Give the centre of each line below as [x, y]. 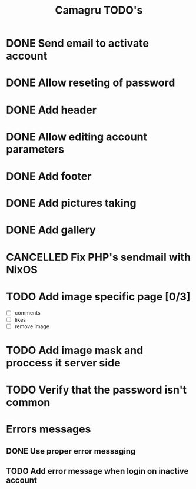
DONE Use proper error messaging [71, 451]
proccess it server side [63, 363]
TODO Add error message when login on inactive [97, 471]
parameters [35, 149]
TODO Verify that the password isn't [97, 390]
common [28, 402]
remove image [32, 326]
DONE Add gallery [51, 230]
